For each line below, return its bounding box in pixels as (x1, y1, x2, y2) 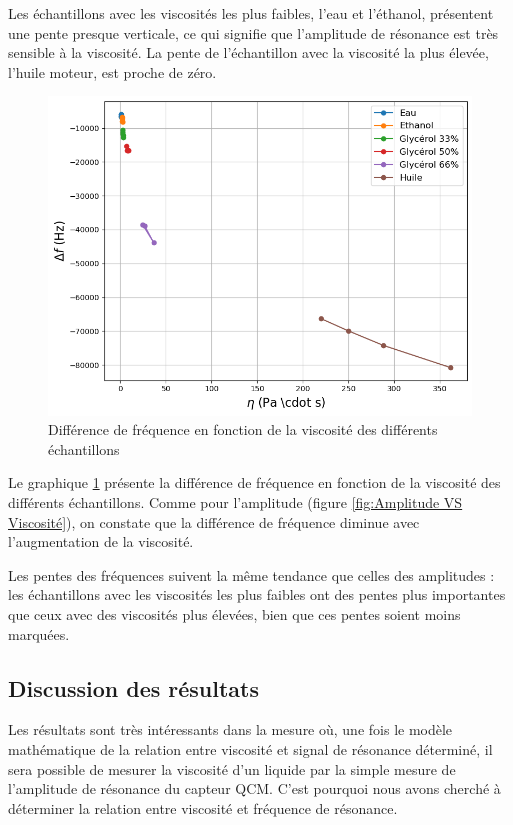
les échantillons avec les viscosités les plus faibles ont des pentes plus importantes (8, 584, 506, 605)
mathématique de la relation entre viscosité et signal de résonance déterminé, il (8, 738, 493, 759)
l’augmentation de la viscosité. (8, 531, 194, 552)
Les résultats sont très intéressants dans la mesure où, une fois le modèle (8, 719, 453, 740)
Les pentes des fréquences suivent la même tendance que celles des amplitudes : (8, 564, 495, 585)
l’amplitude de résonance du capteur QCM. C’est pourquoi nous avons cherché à (8, 778, 501, 799)
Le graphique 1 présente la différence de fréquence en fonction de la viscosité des (8, 472, 501, 493)
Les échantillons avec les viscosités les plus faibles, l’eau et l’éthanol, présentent (8, 3, 494, 23)
